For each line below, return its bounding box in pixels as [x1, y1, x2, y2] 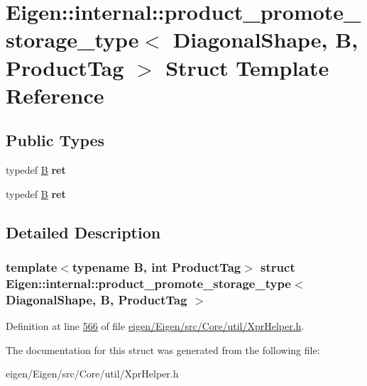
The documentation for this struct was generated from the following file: [6, 342, 320, 357]
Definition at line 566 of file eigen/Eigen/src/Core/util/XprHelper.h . [6, 319, 305, 333]
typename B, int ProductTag [72, 258, 241, 276]
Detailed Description [6, 221, 161, 243]
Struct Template [165, 53, 329, 82]
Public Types [6, 129, 105, 151]
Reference [6, 80, 104, 109]
